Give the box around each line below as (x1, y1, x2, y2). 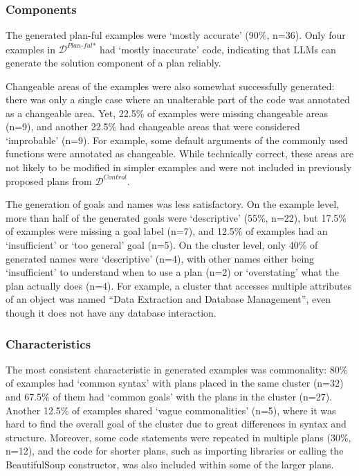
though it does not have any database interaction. (6, 306, 217, 319)
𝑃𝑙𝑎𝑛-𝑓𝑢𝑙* (66, 42, 96, 49)
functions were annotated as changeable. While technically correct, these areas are (6, 146, 353, 161)
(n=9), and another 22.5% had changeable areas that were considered (6, 119, 300, 134)
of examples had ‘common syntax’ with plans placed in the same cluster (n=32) (6, 376, 344, 390)
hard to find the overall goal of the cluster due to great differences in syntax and (6, 416, 347, 431)
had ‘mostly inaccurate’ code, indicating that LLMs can (100, 42, 336, 56)
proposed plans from (6, 173, 92, 188)
